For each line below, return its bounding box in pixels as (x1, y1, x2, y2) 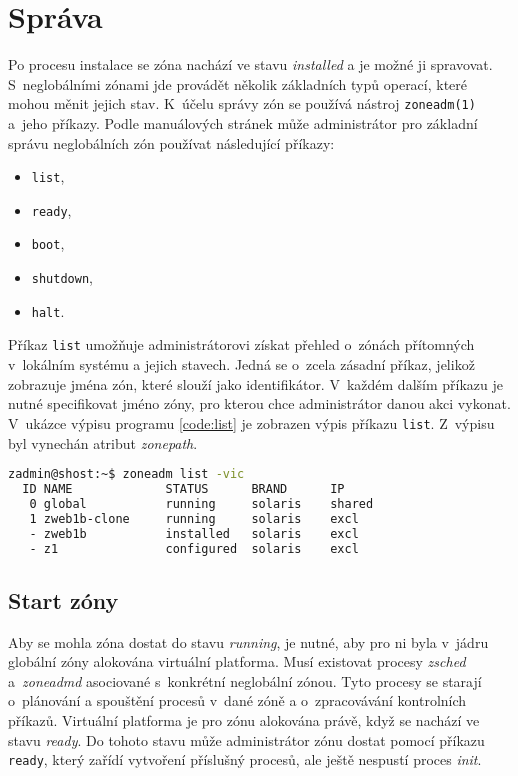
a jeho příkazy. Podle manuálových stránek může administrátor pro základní (8, 112, 478, 133)
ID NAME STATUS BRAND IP (22, 482, 345, 496)
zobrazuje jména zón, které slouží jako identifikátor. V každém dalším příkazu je (8, 373, 503, 394)
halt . (31, 300, 65, 321)
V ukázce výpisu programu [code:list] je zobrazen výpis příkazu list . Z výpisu (8, 412, 495, 433)
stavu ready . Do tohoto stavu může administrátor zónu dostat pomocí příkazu (8, 729, 485, 750)
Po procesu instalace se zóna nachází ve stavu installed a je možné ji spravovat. (8, 54, 493, 75)
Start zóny (8, 584, 119, 615)
